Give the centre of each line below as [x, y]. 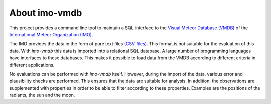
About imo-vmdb [46, 13]
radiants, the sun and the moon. [42, 95]
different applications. [32, 65]
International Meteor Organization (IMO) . [51, 34]
